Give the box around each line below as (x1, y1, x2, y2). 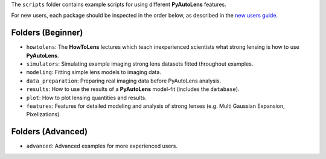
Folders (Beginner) (11, 28, 83, 38)
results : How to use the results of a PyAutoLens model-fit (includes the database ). (26, 86, 240, 93)
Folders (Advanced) (11, 126, 88, 137)
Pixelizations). (26, 111, 62, 118)
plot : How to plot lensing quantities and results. (26, 94, 147, 101)
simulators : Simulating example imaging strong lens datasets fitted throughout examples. (26, 60, 254, 67)
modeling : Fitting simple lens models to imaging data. (26, 69, 161, 76)
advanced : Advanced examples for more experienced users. (26, 142, 178, 150)
